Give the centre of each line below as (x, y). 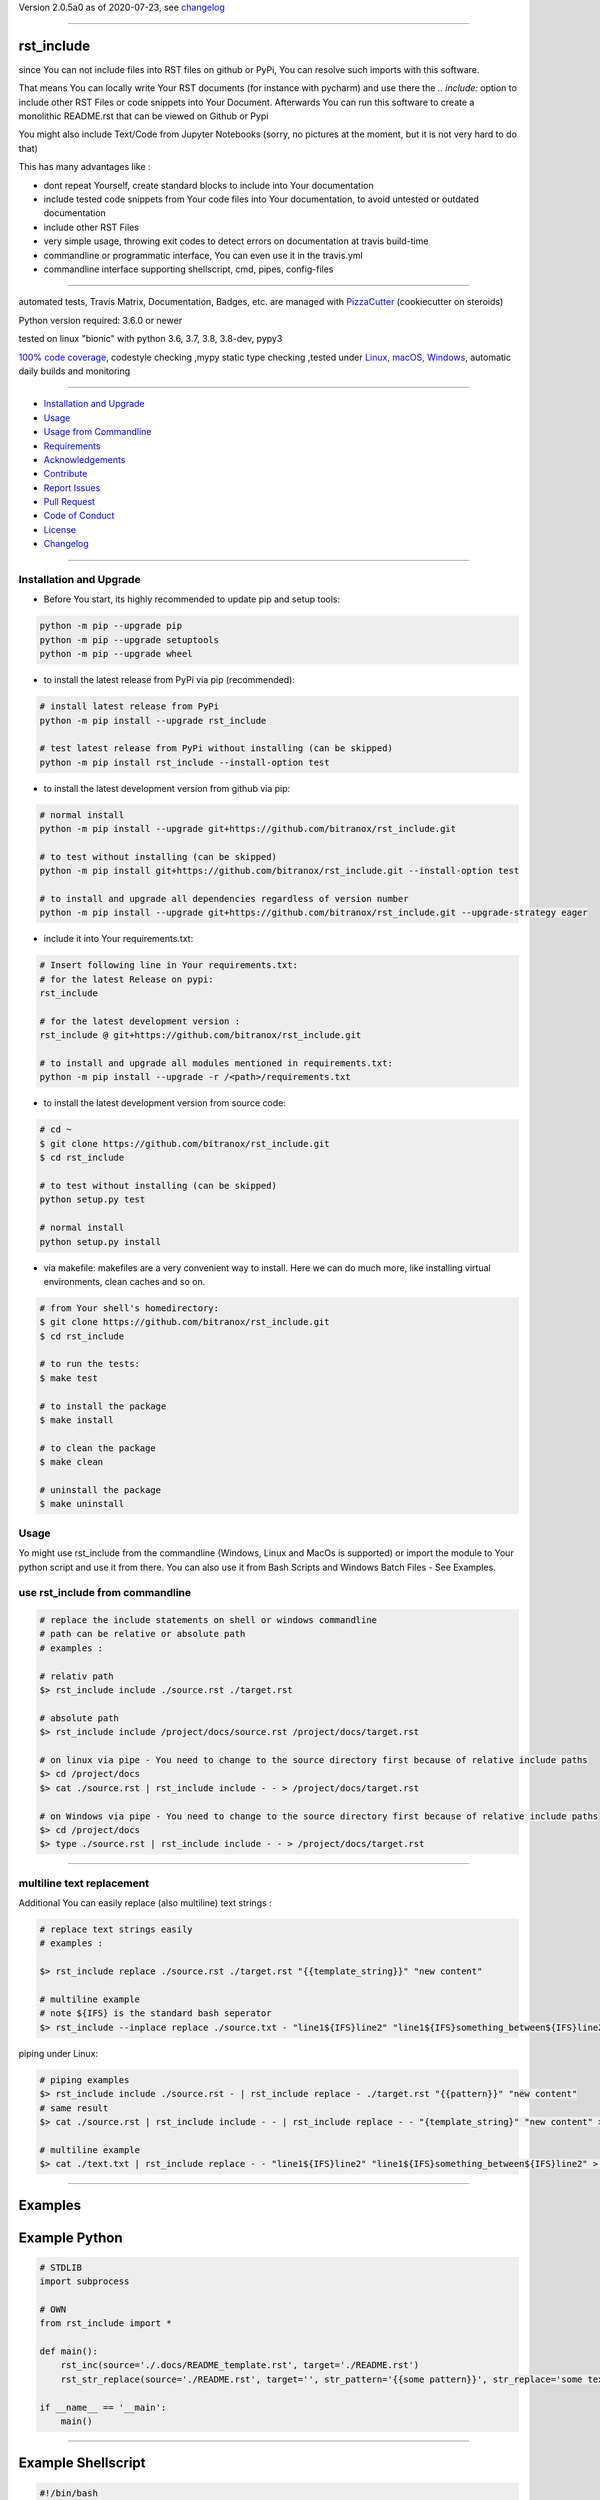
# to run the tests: (89, 1364)
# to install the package (103, 1406)
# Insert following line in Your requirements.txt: (169, 965)
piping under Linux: (58, 2053)
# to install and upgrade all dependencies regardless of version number (224, 898)
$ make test (69, 1378)
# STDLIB (61, 2267)
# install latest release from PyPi (129, 706)
